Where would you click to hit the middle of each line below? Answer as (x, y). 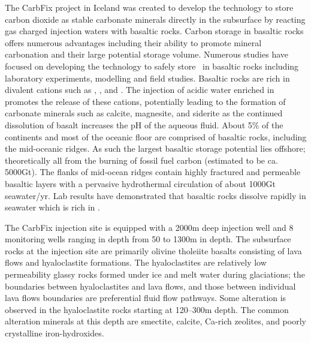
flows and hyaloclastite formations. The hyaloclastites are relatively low (136, 262)
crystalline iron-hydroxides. (55, 333)
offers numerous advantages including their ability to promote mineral (133, 42)
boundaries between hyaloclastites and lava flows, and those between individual (150, 286)
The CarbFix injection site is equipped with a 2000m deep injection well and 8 (149, 227)
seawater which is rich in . (52, 207)
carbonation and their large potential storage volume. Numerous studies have (147, 54)
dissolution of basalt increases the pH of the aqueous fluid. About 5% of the (144, 124)
